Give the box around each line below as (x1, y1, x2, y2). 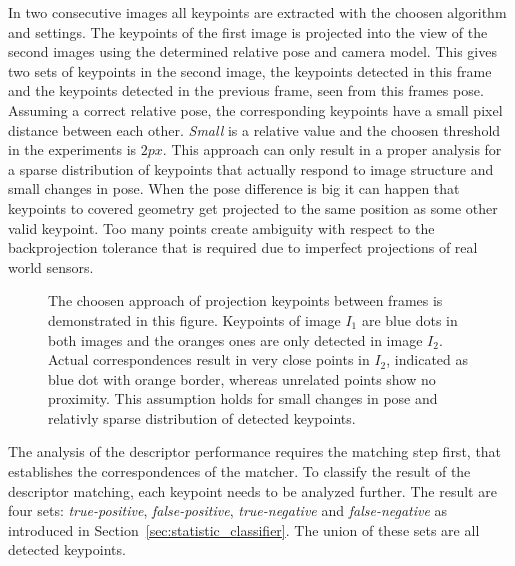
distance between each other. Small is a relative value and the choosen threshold (8, 119, 501, 140)
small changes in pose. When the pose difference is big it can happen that (8, 178, 460, 199)
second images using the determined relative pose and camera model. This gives (8, 41, 497, 62)
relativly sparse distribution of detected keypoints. (48, 407, 356, 428)
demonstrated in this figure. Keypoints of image (48, 309, 341, 330)
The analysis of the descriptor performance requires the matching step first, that (8, 441, 502, 462)
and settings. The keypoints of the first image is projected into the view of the (8, 21, 488, 42)
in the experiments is (8, 139, 137, 160)
